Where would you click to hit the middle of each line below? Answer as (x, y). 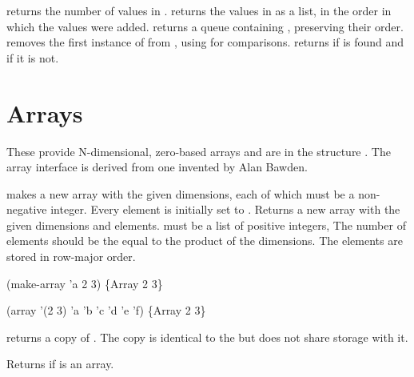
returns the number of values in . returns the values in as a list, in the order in (199, 10)
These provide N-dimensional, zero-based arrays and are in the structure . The (199, 151)
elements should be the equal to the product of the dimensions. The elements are (205, 241)
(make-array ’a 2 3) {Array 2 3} (85, 283)
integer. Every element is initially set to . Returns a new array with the (225, 209)
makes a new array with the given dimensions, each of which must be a (181, 193)
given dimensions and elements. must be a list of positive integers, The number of (206, 225)
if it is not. (33, 57)
